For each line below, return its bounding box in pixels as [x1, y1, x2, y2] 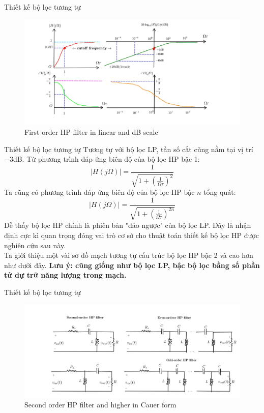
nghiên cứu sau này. [4, 240, 66, 250]
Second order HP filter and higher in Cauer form [24, 399, 177, 410]
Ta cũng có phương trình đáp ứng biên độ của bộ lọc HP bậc [4, 187, 195, 197]
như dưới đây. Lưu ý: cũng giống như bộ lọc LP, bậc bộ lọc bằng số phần [4, 259, 260, 270]
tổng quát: [203, 187, 236, 197]
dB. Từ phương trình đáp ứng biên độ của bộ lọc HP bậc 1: [13, 154, 200, 164]
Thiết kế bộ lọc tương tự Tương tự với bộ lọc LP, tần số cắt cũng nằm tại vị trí [4, 143, 253, 154]
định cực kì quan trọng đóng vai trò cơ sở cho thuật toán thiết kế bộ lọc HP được [4, 229, 259, 240]
